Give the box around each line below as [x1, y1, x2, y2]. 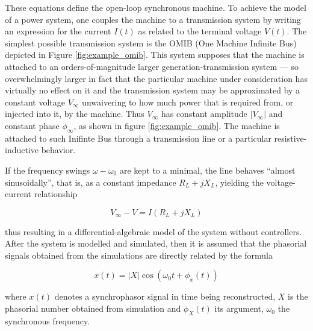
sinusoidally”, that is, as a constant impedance [5, 175, 176, 188]
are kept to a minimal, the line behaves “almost [119, 163, 296, 176]
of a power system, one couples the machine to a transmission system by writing [5, 13, 301, 25]
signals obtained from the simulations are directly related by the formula [5, 248, 273, 261]
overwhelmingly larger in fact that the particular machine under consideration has [5, 72, 308, 84]
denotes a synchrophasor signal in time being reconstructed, [54, 290, 276, 303]
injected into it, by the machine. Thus [5, 107, 144, 120]
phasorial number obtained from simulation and [5, 302, 181, 315]
